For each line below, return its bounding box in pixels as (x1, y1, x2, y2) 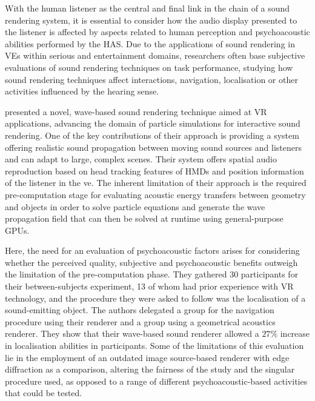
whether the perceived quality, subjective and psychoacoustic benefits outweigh (5, 256, 298, 268)
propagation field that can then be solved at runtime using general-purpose (5, 212, 283, 225)
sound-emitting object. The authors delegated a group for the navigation (5, 303, 274, 316)
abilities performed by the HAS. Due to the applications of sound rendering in (5, 37, 295, 50)
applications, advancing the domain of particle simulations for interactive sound (5, 117, 300, 130)
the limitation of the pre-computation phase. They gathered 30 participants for (5, 268, 299, 280)
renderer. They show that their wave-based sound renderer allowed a (5, 327, 259, 340)
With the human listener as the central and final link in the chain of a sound (5, 2, 290, 14)
